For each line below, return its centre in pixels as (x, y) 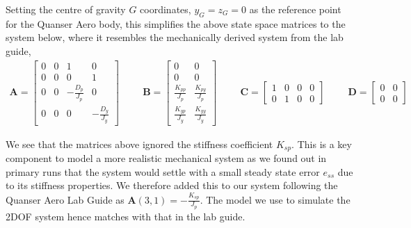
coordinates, (166, 9)
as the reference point (295, 9)
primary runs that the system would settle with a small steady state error (163, 171)
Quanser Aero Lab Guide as (65, 199)
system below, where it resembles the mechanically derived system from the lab (175, 37)
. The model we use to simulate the (275, 199)
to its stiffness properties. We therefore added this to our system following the (172, 185)
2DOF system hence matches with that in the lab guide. (126, 216)
